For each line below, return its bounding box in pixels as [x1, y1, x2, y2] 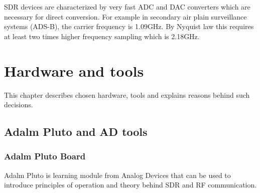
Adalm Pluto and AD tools [4, 124, 148, 139]
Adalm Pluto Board [4, 150, 86, 162]
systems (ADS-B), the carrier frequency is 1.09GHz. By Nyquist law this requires [4, 21, 254, 32]
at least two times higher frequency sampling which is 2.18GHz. [4, 31, 200, 41]
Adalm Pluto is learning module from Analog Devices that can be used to [4, 169, 231, 180]
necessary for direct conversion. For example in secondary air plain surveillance [4, 11, 247, 22]
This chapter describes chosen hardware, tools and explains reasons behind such [4, 89, 250, 100]
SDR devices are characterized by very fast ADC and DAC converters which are [4, 2, 250, 12]
